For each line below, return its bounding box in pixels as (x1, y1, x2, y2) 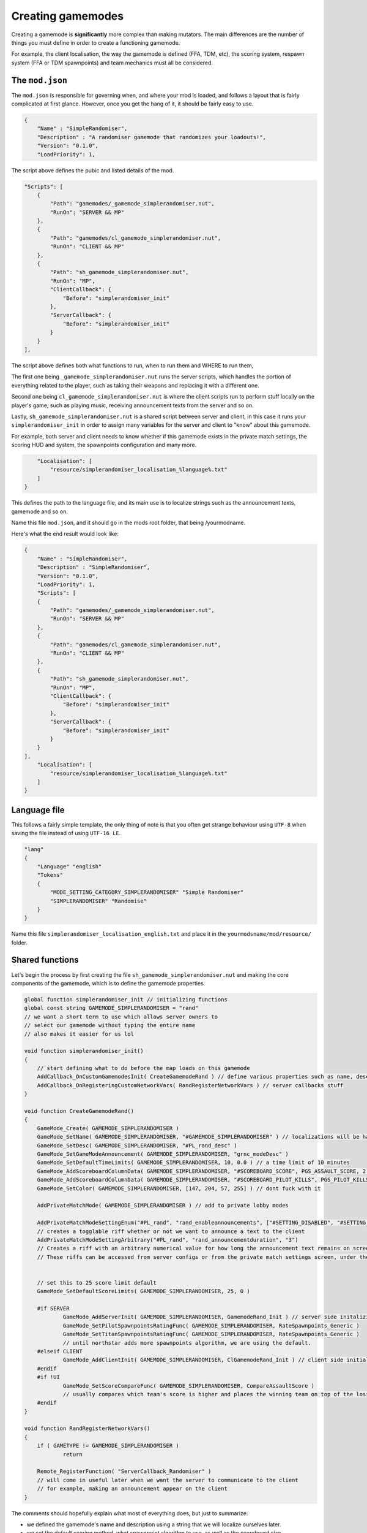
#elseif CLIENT (37, 1348, 83, 1355)
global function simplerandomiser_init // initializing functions (24, 996, 228, 1003)
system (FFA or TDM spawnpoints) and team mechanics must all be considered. (11, 59, 213, 66)
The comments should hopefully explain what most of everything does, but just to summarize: (11, 1509, 248, 1517)
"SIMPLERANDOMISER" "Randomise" (50, 897, 147, 904)
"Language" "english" (37, 863, 102, 870)
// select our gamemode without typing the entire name (24, 1022, 196, 1029)
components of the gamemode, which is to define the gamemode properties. (11, 979, 206, 987)
